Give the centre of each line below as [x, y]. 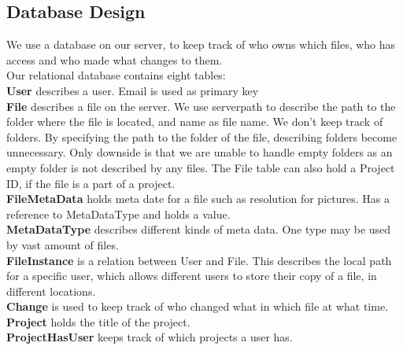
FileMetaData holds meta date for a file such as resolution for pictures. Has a [198, 199]
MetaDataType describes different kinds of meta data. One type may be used [199, 229]
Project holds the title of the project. [98, 321]
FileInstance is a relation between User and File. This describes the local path [199, 260]
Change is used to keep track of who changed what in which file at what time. [197, 306]
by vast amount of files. [63, 244]
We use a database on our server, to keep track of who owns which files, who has [201, 44]
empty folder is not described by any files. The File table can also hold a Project [201, 167]
